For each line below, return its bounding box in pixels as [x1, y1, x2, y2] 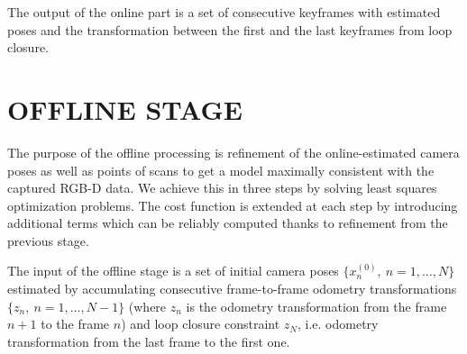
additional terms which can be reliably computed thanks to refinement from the [7, 213, 448, 232]
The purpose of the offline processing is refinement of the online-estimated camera [7, 142, 460, 161]
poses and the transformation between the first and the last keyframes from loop [7, 20, 453, 39]
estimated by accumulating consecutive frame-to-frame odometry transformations [7, 279, 457, 298]
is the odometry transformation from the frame [186, 296, 447, 315]
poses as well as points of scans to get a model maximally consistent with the [7, 160, 435, 179]
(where [128, 296, 167, 315]
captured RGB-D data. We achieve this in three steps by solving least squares [7, 178, 437, 197]
